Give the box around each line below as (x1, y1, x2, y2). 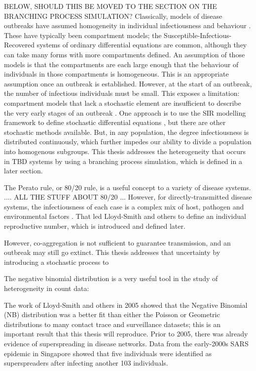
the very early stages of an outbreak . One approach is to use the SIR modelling (4, 107, 246, 118)
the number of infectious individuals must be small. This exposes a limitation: (4, 88, 240, 98)
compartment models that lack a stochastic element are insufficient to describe (4, 97, 241, 108)
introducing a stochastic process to (4, 256, 109, 267)
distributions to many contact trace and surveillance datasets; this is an (4, 319, 220, 329)
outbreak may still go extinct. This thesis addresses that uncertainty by (4, 247, 220, 257)
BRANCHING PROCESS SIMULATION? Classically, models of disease (4, 10, 222, 21)
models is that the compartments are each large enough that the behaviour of (4, 59, 239, 69)
